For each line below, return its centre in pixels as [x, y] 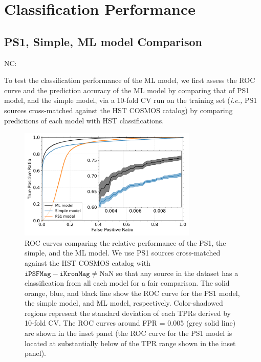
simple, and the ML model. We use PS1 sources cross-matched [123, 253]
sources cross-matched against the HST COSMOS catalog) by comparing [118, 110]
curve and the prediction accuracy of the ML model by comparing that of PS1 [127, 90]
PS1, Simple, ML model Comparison [103, 41]
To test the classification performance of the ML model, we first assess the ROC [130, 80]
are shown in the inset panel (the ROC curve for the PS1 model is [128, 333]
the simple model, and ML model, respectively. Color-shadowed [124, 303]
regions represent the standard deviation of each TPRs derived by [128, 313]
